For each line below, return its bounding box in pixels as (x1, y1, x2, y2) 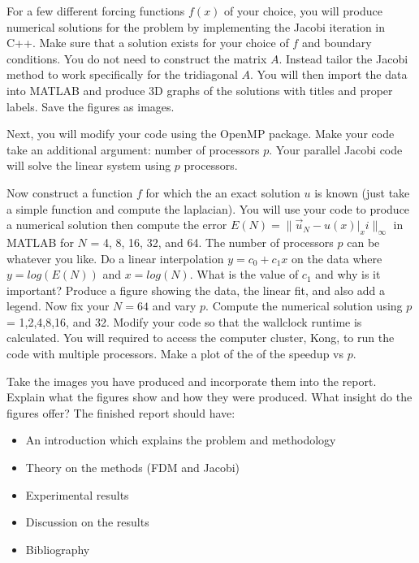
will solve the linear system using (6, 157, 171, 174)
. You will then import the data (250, 66, 408, 83)
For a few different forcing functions (6, 2, 185, 19)
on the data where (292, 249, 382, 266)
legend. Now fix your (6, 297, 110, 314)
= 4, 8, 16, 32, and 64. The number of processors (90, 233, 334, 250)
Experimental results (25, 486, 129, 503)
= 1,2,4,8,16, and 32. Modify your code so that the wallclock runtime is (6, 313, 362, 330)
